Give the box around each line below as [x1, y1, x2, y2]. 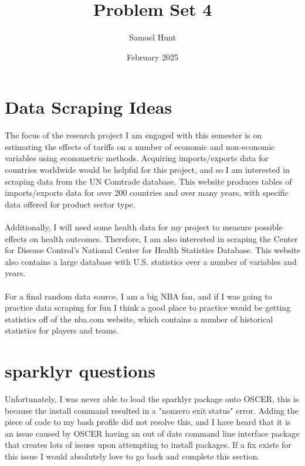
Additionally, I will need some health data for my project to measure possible [5, 221, 283, 233]
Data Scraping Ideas [5, 95, 172, 119]
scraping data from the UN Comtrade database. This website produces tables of [5, 175, 292, 187]
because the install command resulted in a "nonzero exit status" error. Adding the [5, 404, 299, 416]
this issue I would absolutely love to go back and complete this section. [5, 450, 260, 462]
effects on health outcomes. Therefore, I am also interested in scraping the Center [5, 232, 298, 244]
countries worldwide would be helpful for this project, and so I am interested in [5, 164, 290, 176]
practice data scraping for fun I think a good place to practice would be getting [5, 301, 291, 314]
